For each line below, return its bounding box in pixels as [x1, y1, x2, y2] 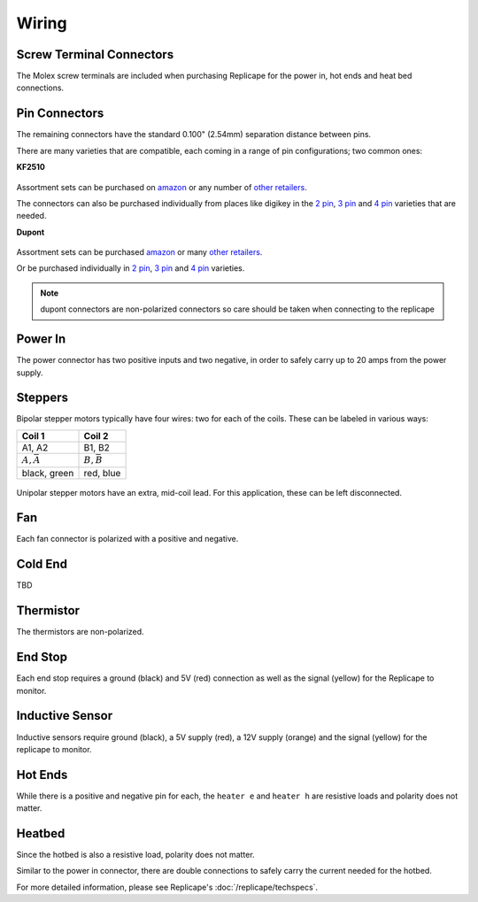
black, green [21, 466, 74, 479]
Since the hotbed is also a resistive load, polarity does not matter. [16, 850, 256, 860]
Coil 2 [83, 429, 109, 442]
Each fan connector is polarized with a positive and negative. [16, 534, 239, 544]
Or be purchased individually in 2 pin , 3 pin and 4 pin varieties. [16, 263, 245, 274]
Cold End [16, 557, 68, 572]
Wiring [16, 13, 67, 33]
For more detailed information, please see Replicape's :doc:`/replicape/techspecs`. [16, 882, 319, 892]
